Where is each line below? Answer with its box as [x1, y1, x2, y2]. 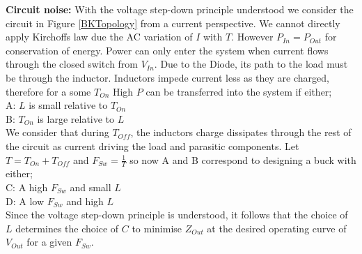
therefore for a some [6, 84, 91, 98]
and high [66, 193, 104, 208]
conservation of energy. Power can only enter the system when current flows [6, 43, 329, 57]
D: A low [6, 193, 45, 208]
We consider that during [6, 125, 109, 140]
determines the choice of [15, 221, 119, 235]
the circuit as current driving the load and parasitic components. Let [6, 138, 299, 153]
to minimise [132, 221, 182, 235]
